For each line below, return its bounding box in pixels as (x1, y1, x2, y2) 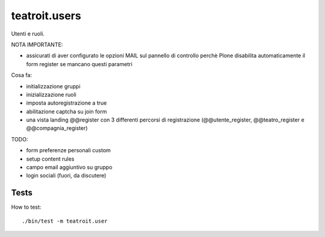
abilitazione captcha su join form (26, 108, 107, 115)
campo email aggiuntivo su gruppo (26, 164, 113, 171)
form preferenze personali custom (26, 147, 111, 154)
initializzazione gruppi (26, 82, 81, 90)
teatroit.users (11, 9, 81, 22)
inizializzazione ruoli (26, 91, 76, 98)
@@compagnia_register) (26, 125, 88, 132)
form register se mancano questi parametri (26, 60, 132, 67)
